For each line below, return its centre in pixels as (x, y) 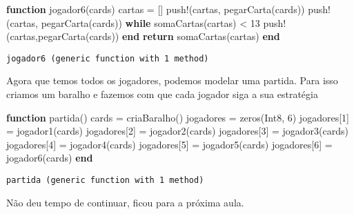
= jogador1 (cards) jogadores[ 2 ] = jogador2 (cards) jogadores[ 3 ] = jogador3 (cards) (177, 131)
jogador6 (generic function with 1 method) (108, 58)
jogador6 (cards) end (50, 158)
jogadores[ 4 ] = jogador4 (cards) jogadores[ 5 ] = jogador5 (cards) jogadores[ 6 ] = (169, 144)
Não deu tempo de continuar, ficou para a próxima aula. (125, 202)
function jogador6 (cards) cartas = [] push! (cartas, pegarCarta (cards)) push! (168, 9)
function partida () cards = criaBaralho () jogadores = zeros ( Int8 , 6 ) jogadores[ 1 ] (178, 117)
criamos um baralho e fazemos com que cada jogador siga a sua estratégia (162, 94)
